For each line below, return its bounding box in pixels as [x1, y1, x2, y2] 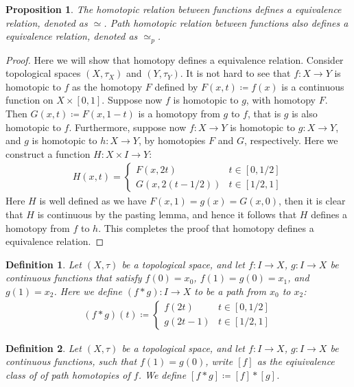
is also [292, 106, 318, 121]
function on [5, 93, 54, 107]
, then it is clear [279, 193, 346, 208]
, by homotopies [139, 133, 206, 148]
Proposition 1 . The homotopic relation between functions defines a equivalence [5, 2, 342, 16]
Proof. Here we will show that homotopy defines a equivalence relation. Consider [5, 52, 344, 67]
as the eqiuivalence [257, 354, 335, 368]
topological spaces [5, 66, 81, 80]
